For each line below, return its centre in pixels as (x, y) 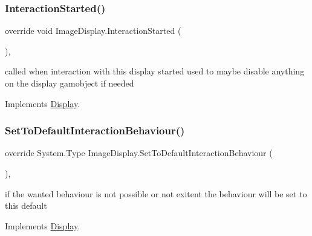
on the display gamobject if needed (70, 83)
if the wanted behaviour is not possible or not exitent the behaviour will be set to (156, 193)
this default (26, 205)
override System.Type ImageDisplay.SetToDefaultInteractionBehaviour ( (139, 153)
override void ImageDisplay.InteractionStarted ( (93, 31)
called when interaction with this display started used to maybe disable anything (155, 71)
